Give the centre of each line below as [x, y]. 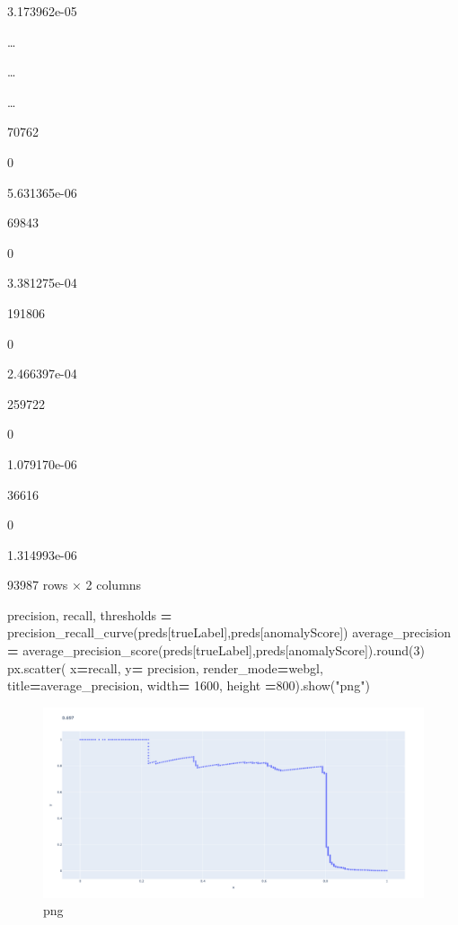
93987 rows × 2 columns [75, 585]
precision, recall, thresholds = [90, 614]
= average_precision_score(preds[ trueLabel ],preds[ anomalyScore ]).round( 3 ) [216, 650]
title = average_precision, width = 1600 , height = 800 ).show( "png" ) [189, 685]
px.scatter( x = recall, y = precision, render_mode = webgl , [165, 667]
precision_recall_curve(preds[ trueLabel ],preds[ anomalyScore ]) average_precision [229, 632]
